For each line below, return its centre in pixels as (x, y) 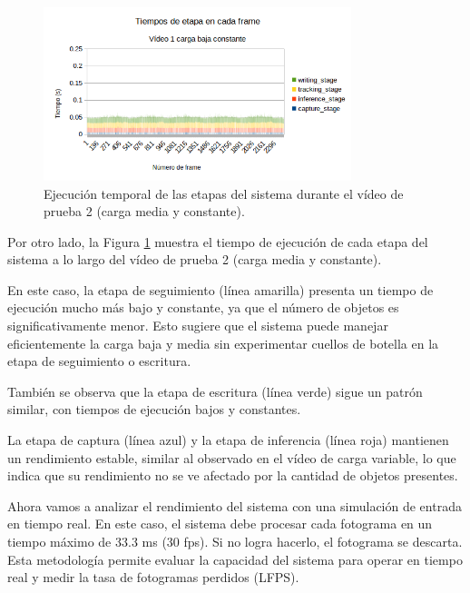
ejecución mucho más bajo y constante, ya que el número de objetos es (203, 307)
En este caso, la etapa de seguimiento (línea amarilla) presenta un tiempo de (220, 289)
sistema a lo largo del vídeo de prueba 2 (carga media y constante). (195, 259)
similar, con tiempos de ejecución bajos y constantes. (154, 409)
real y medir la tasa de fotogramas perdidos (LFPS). (153, 577)
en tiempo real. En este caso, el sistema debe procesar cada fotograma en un (220, 524)
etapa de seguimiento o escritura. (99, 361)
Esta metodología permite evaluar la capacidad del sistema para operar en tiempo (235, 559)
